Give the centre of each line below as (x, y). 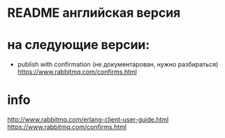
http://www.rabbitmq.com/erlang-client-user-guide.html (88, 120)
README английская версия (94, 13)
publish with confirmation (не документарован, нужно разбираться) (118, 64)
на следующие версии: (79, 45)
